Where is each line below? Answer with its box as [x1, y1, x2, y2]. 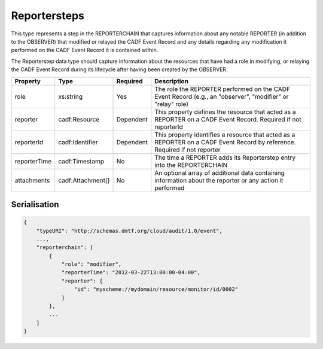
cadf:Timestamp [58, 157, 105, 165]
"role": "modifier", [61, 261, 122, 268]
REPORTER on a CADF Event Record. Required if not [154, 115, 301, 123]
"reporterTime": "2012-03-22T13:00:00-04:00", [61, 269, 200, 276]
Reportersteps [11, 9, 85, 22]
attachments [14, 176, 50, 184]
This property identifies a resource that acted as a [154, 131, 295, 139]
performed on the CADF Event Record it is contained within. [11, 47, 159, 54]
